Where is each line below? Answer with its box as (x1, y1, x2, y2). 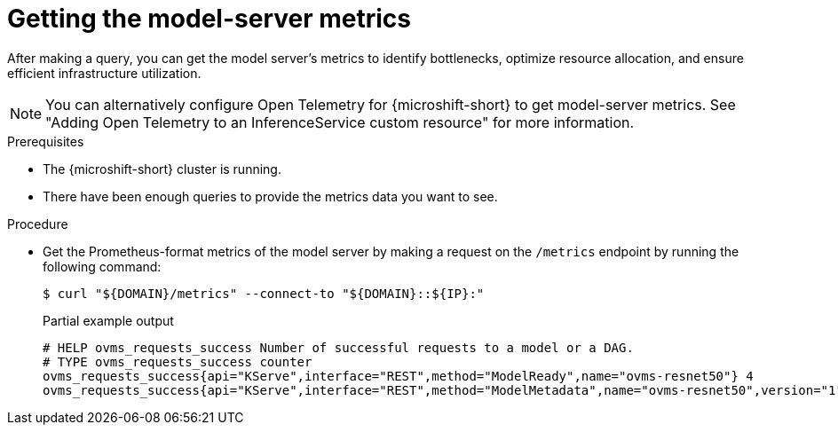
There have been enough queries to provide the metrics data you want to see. (43, 188, 498, 204)
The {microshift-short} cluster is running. (43, 161, 281, 177)
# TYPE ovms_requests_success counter (43, 354, 312, 369)
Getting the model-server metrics (7, 4, 411, 34)
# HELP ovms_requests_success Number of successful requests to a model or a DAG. (43, 340, 634, 355)
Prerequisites (7, 133, 84, 149)
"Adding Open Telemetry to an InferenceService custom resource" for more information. (45, 113, 635, 131)
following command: (43, 258, 162, 274)
